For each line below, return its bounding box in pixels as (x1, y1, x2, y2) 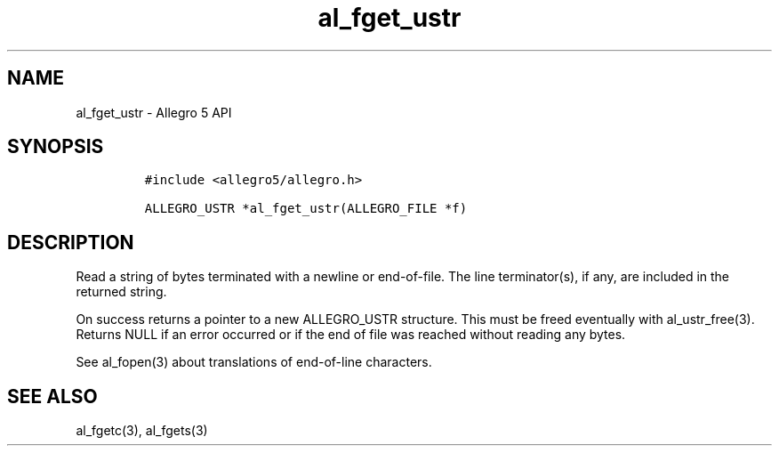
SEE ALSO (7, 384, 98, 408)
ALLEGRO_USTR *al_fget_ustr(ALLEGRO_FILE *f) (144, 201, 468, 216)
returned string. (76, 284, 167, 300)
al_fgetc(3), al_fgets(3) (76, 423, 208, 439)
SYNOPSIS (7, 135, 104, 158)
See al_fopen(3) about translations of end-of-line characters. (76, 354, 432, 370)
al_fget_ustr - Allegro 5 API (76, 104, 232, 120)
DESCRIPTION (7, 231, 134, 254)
